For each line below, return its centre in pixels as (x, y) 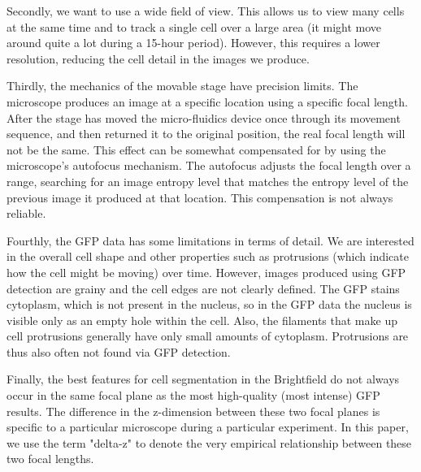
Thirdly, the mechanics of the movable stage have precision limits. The (182, 86)
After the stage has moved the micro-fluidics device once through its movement (204, 117)
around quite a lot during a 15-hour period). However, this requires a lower (193, 43)
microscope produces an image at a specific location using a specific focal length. (207, 101)
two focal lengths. (50, 459)
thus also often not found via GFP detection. (119, 351)
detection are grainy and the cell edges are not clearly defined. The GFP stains (203, 288)
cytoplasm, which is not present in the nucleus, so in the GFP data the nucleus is (209, 304)
